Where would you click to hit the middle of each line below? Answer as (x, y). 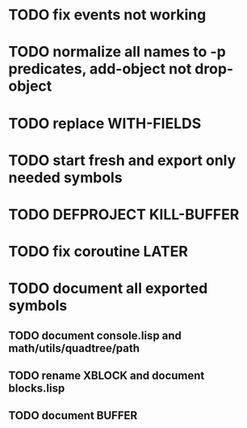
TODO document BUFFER (73, 415)
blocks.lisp (37, 389)
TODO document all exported (108, 288)
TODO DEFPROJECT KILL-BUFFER (124, 214)
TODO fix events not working (107, 15)
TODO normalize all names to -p (117, 52)
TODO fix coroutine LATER (98, 252)
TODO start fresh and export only (122, 160)
